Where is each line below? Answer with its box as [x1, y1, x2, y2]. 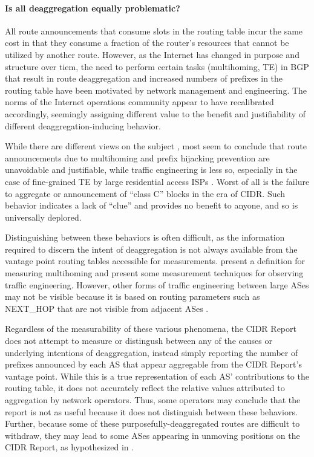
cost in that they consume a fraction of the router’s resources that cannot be [5, 36, 289, 49]
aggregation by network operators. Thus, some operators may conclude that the [5, 394, 301, 406]
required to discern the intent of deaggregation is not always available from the [5, 242, 298, 255]
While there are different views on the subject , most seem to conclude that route [5, 140, 307, 152]
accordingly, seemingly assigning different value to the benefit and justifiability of [5, 107, 306, 120]
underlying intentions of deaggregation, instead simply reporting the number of [5, 346, 298, 358]
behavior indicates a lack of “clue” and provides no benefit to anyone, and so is [5, 199, 298, 212]
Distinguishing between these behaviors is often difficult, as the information [5, 231, 285, 244]
